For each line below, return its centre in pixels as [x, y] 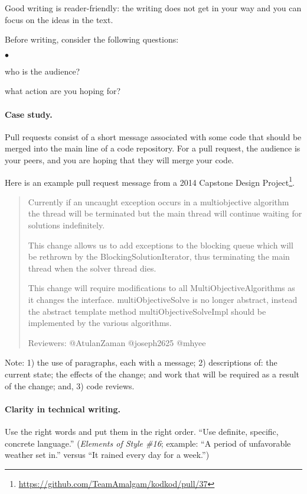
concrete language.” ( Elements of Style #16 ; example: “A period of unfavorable [148, 443]
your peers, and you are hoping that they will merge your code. [120, 159]
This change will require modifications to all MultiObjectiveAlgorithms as [161, 288]
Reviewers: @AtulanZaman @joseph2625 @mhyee [117, 342]
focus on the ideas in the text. [59, 19]
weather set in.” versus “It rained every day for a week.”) [107, 455]
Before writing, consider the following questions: [92, 39]
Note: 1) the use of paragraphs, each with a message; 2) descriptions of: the [141, 362]
